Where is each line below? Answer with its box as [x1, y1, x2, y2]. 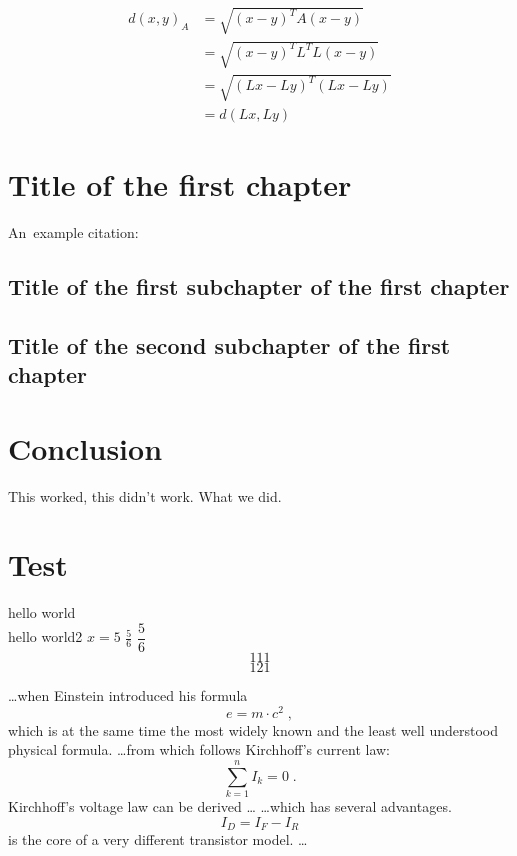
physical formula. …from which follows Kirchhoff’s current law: [8, 739, 390, 760]
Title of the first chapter [8, 163, 352, 204]
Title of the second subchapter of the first [8, 329, 451, 360]
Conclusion [8, 427, 163, 468]
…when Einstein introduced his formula [8, 684, 248, 705]
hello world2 [8, 626, 83, 647]
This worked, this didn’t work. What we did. [8, 485, 282, 506]
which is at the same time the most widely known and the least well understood [8, 719, 498, 740]
